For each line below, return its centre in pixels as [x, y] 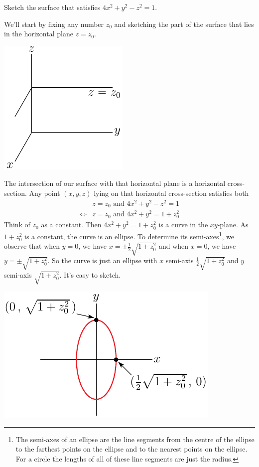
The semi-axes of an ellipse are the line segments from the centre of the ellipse [135, 439]
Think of [17, 225]
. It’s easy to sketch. [90, 275]
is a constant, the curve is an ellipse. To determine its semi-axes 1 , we [129, 235]
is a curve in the [183, 225]
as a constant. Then [71, 225]
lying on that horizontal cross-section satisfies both [171, 193]
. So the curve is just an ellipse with [102, 260]
